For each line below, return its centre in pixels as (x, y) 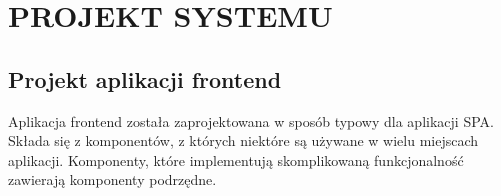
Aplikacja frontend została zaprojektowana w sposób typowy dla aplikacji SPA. (251, 120)
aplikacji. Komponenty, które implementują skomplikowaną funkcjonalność (236, 159)
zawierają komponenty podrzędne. (112, 179)
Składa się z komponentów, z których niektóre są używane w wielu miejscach (243, 140)
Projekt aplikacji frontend (145, 78)
